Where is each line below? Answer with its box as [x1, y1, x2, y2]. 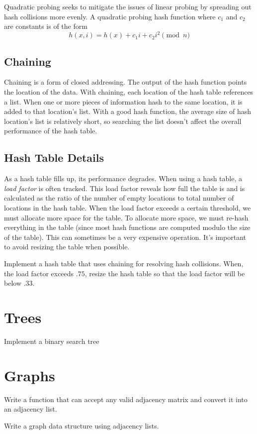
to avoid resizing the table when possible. [4, 241, 130, 252]
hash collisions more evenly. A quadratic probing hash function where [4, 11, 216, 21]
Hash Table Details [4, 150, 104, 165]
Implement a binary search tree [4, 335, 99, 346]
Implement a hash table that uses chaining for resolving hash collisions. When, [4, 258, 244, 268]
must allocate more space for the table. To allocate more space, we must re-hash [4, 212, 249, 222]
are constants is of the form [4, 21, 87, 31]
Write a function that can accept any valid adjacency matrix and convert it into [4, 394, 248, 404]
